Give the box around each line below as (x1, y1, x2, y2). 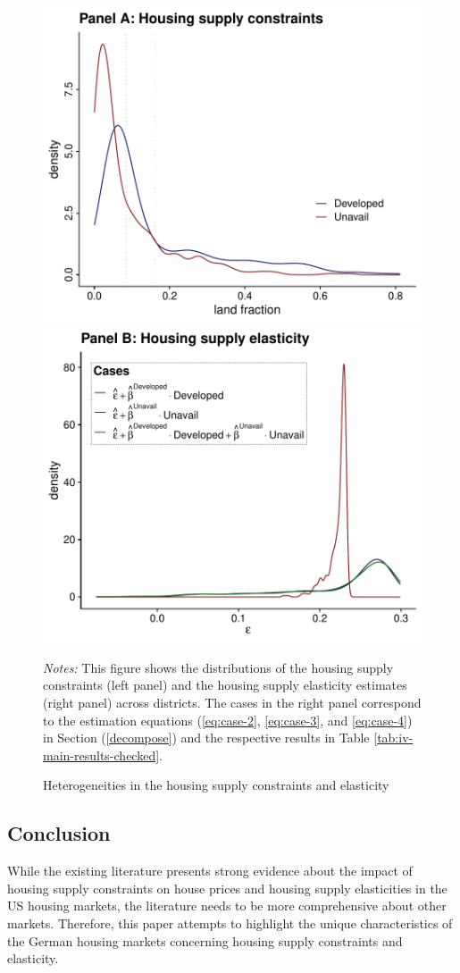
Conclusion (7, 819, 111, 847)
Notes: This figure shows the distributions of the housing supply (43, 658, 394, 676)
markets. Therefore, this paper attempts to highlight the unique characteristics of (7, 913, 453, 932)
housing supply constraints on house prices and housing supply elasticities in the (7, 878, 447, 897)
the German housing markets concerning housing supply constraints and (7, 931, 403, 950)
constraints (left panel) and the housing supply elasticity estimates (43, 675, 407, 694)
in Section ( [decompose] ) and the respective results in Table (43, 728, 370, 747)
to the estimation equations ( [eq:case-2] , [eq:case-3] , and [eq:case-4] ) (43, 710, 413, 729)
